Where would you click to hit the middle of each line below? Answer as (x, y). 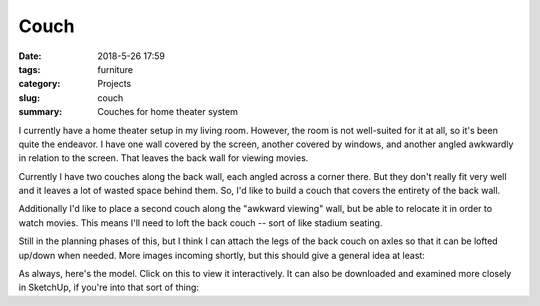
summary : (40, 112)
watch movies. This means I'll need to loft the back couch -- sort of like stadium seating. (200, 222)
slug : (29, 97)
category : (39, 84)
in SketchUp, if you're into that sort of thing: (109, 287)
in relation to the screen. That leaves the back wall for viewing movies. (163, 158)
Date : (30, 56)
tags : (29, 69)
